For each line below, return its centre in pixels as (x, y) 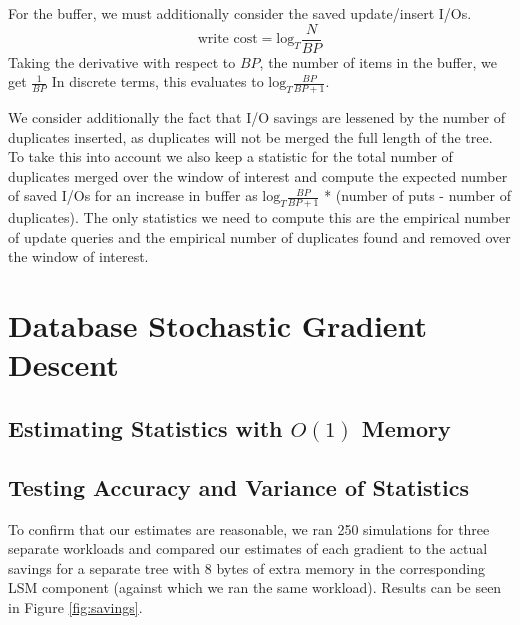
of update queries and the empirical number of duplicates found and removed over (259, 236)
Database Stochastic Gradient (218, 325)
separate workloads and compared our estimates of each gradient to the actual (248, 548)
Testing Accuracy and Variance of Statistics (238, 486)
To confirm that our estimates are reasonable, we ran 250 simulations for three (249, 528)
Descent (63, 364)
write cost (227, 39)
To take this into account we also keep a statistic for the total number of (230, 156)
